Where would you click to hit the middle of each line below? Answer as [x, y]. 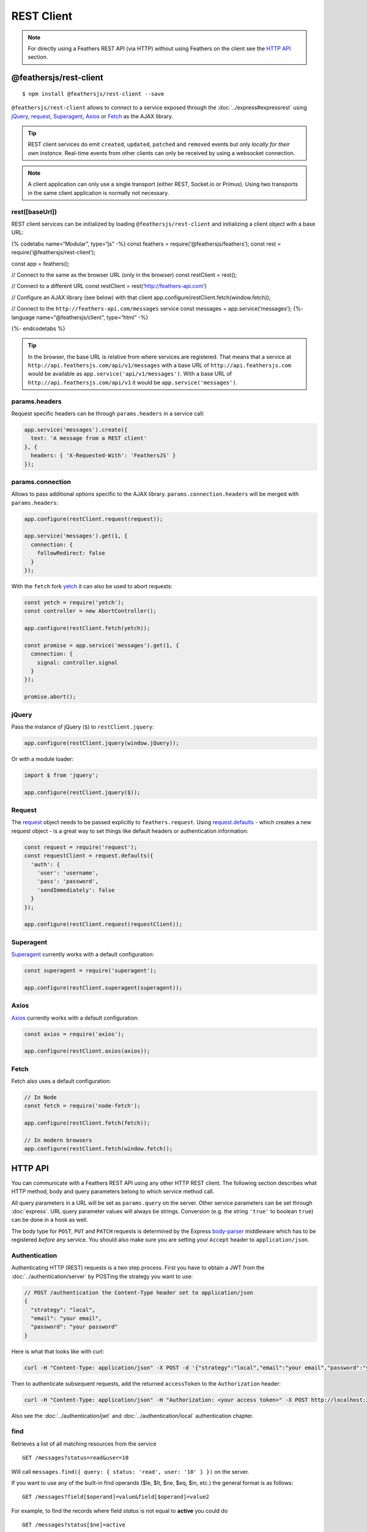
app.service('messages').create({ [76, 430]
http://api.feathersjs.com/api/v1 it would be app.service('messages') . [133, 382]
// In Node [40, 1098]
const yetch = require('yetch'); [74, 602]
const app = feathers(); [40, 264]
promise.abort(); [50, 697]
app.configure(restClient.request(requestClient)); [103, 924]
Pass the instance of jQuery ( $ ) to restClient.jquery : [83, 727]
